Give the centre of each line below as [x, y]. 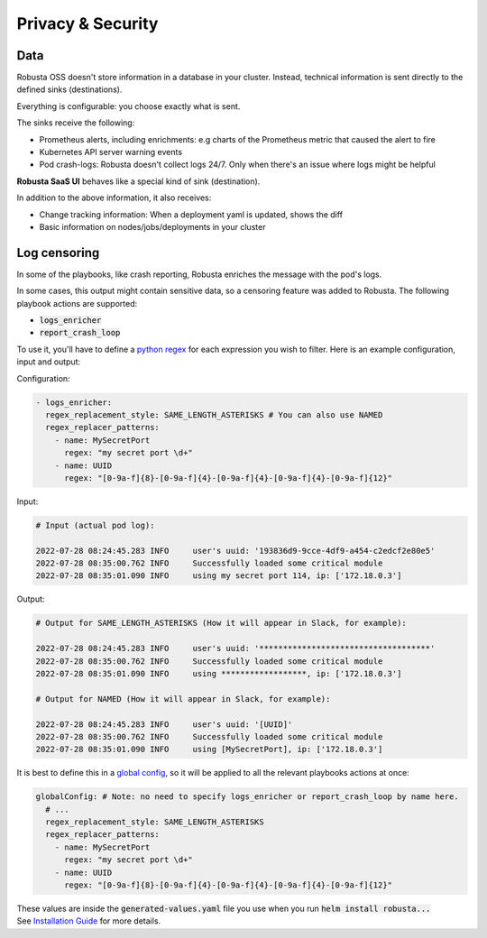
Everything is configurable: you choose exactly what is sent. [129, 106]
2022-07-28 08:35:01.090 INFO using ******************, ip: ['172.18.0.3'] [219, 673]
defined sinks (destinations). [69, 89]
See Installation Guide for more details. [89, 921]
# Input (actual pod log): [95, 525]
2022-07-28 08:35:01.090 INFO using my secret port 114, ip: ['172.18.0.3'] [219, 576]
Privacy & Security [87, 23]
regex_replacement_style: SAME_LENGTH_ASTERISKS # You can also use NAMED [214, 414]
